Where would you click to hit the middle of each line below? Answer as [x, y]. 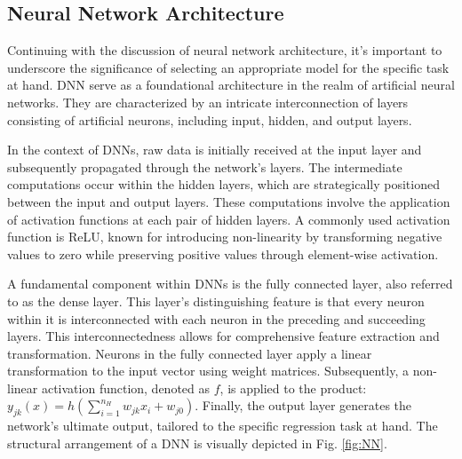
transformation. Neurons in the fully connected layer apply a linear [190, 353]
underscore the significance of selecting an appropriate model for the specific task [228, 67]
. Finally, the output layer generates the [303, 405]
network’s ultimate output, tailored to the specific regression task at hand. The [223, 426]
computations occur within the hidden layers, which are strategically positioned [223, 184]
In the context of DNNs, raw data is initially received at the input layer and [215, 150]
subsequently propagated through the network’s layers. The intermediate [205, 166]
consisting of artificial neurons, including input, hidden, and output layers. [210, 119]
